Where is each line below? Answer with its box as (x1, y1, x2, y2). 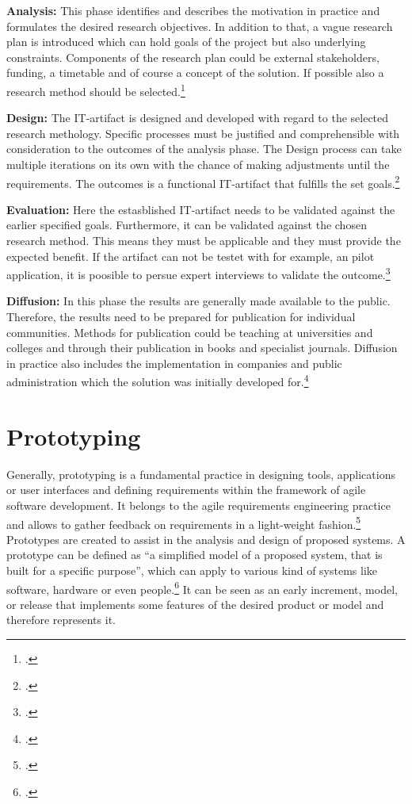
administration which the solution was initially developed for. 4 (6, 371, 309, 390)
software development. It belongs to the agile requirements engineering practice (6, 497, 391, 513)
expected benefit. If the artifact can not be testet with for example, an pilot (6, 247, 375, 264)
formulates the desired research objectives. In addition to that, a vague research (6, 17, 393, 34)
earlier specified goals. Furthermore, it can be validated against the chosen (6, 216, 367, 233)
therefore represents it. (6, 611, 116, 628)
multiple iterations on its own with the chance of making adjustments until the (6, 156, 390, 172)
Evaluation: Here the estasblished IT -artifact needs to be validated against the (6, 201, 395, 217)
